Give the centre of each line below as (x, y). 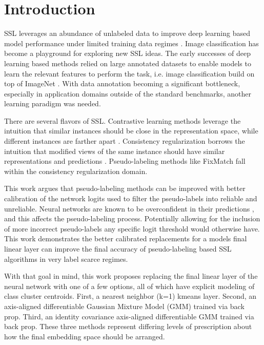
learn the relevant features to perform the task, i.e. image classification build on (129, 73)
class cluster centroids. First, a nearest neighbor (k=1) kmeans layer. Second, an (130, 296)
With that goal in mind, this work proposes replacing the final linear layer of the (131, 276)
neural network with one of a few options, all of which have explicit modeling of (129, 286)
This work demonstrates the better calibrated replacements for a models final (126, 238)
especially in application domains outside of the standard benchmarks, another (128, 93)
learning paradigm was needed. (53, 103)
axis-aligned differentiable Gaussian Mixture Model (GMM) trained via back (124, 306)
